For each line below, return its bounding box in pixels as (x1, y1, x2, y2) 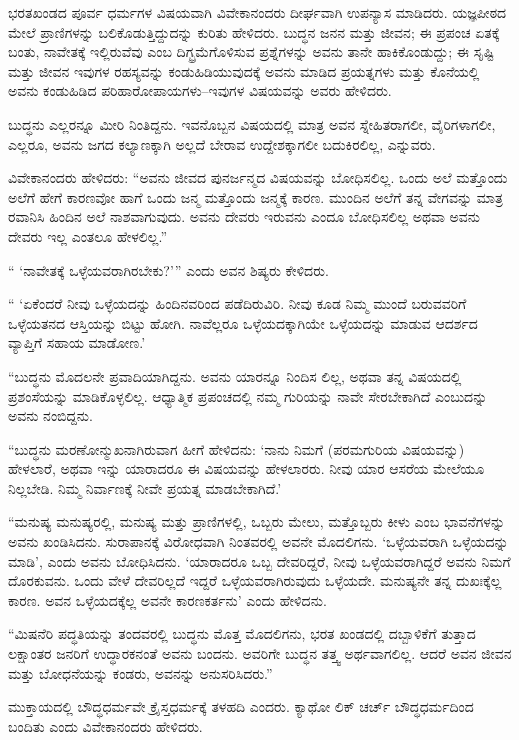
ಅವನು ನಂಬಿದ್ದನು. (8, 405, 93, 426)
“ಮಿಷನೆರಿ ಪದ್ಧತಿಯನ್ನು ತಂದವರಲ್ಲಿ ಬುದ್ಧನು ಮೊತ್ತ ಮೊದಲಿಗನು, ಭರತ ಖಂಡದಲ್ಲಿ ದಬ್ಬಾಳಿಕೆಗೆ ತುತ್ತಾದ (8, 623, 476, 644)
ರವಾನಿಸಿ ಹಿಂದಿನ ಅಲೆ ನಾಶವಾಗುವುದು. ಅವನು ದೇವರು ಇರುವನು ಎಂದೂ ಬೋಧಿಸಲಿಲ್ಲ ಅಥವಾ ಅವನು (8, 206, 480, 227)
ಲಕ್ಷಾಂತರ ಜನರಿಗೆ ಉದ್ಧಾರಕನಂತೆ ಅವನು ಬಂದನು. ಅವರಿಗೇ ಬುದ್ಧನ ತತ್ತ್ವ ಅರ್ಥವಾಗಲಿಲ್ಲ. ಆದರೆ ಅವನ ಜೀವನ (8, 643, 512, 664)
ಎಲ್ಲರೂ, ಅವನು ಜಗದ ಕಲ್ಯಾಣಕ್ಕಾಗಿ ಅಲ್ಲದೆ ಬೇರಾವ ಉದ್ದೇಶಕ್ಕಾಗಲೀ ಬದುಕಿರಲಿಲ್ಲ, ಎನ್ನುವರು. (8, 133, 436, 154)
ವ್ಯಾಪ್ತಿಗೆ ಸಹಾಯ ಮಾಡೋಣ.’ (8, 332, 146, 353)
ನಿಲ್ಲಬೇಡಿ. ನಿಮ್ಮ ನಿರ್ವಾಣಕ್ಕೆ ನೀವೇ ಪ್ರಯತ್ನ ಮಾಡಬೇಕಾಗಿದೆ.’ (8, 477, 282, 498)
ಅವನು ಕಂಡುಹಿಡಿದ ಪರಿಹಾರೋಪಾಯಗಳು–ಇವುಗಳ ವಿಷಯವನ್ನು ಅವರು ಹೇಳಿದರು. (8, 80, 392, 101)
